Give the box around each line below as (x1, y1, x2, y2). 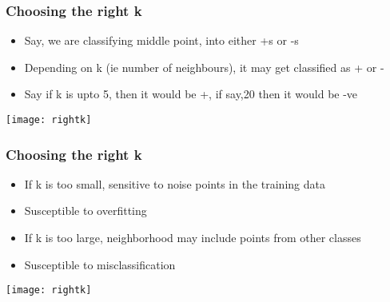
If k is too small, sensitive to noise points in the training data (24, 175, 325, 192)
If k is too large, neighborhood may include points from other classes (24, 229, 361, 246)
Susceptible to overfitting (24, 202, 147, 219)
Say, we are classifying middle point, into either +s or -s (24, 32, 299, 49)
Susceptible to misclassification (24, 256, 176, 272)
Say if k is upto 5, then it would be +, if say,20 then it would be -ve (24, 85, 358, 102)
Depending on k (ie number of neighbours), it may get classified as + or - (24, 58, 384, 75)
